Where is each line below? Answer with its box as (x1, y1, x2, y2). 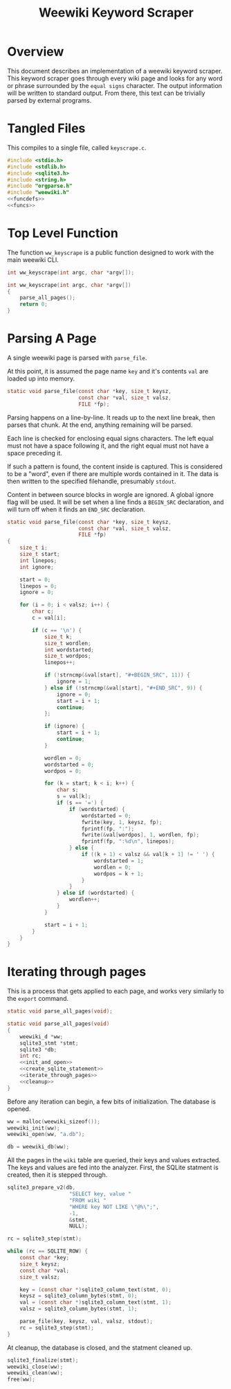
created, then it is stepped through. (7, 1171, 108, 1179)
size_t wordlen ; (44, 640, 91, 647)
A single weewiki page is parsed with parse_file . (7, 353, 147, 362)
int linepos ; (19, 557, 57, 564)
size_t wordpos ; (44, 653, 91, 660)
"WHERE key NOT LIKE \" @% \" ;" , (68, 1203, 159, 1210)
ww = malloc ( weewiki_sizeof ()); (7, 1118, 100, 1125)
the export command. (7, 995, 69, 1003)
